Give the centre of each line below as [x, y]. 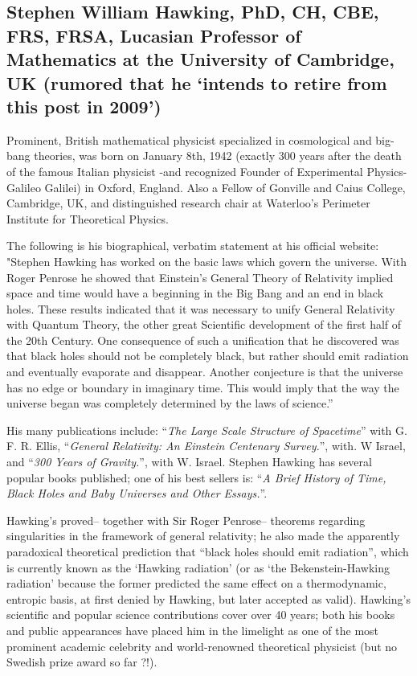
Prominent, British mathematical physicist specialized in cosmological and [189, 139]
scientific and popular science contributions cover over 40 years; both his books [201, 615]
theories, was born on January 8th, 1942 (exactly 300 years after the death [218, 156]
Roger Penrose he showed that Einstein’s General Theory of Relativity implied [200, 277]
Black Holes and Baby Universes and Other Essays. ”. [137, 493]
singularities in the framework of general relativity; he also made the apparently [203, 536]
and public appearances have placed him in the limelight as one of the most [193, 630]
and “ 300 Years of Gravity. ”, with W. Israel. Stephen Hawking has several [189, 462]
